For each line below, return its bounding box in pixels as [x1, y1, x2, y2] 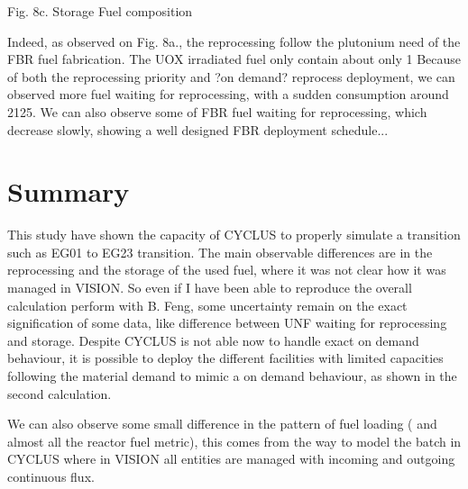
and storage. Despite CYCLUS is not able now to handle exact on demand [7, 331, 419, 349]
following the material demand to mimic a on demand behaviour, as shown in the [7, 367, 457, 385]
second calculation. [7, 384, 112, 403]
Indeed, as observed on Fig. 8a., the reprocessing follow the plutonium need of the [7, 32, 461, 50]
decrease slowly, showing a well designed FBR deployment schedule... [7, 120, 389, 139]
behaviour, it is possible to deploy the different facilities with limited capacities [7, 349, 444, 367]
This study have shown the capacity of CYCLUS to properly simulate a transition [7, 225, 461, 244]
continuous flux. [7, 467, 95, 485]
